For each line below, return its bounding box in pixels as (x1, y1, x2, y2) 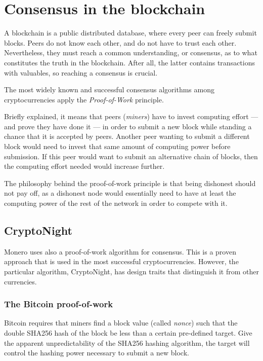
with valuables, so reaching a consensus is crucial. (4, 67, 158, 78)
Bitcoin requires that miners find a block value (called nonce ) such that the (4, 317, 238, 328)
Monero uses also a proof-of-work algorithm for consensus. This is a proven (4, 246, 236, 257)
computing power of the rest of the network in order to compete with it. (4, 198, 228, 208)
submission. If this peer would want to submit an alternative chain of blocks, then (4, 151, 258, 161)
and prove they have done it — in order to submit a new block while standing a (4, 121, 252, 131)
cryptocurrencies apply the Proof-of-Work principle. (4, 94, 164, 104)
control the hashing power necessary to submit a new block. (4, 347, 189, 358)
